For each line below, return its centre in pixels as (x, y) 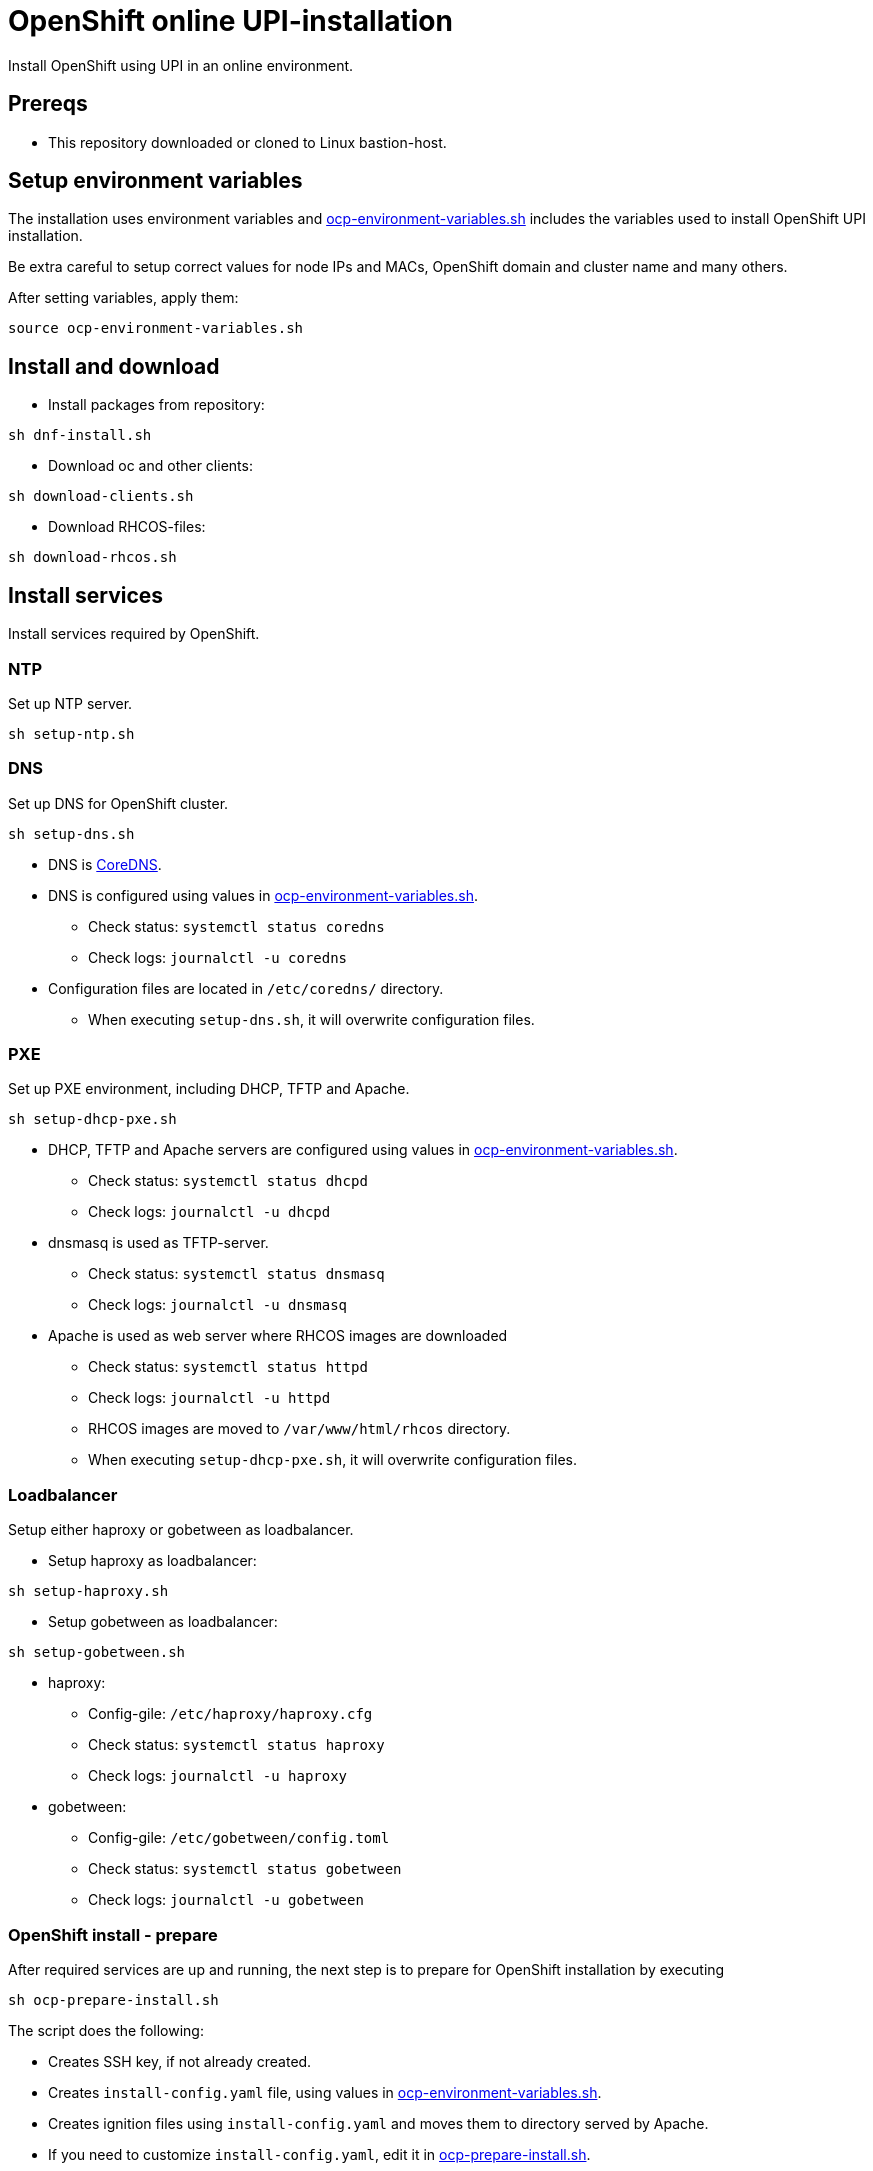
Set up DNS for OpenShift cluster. (118, 803)
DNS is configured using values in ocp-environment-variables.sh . (263, 895)
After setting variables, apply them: (123, 298)
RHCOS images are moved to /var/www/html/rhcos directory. (299, 1429)
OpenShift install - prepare (113, 1934)
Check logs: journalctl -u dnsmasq (218, 1305)
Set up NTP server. (70, 703)
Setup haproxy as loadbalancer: (152, 1561)
